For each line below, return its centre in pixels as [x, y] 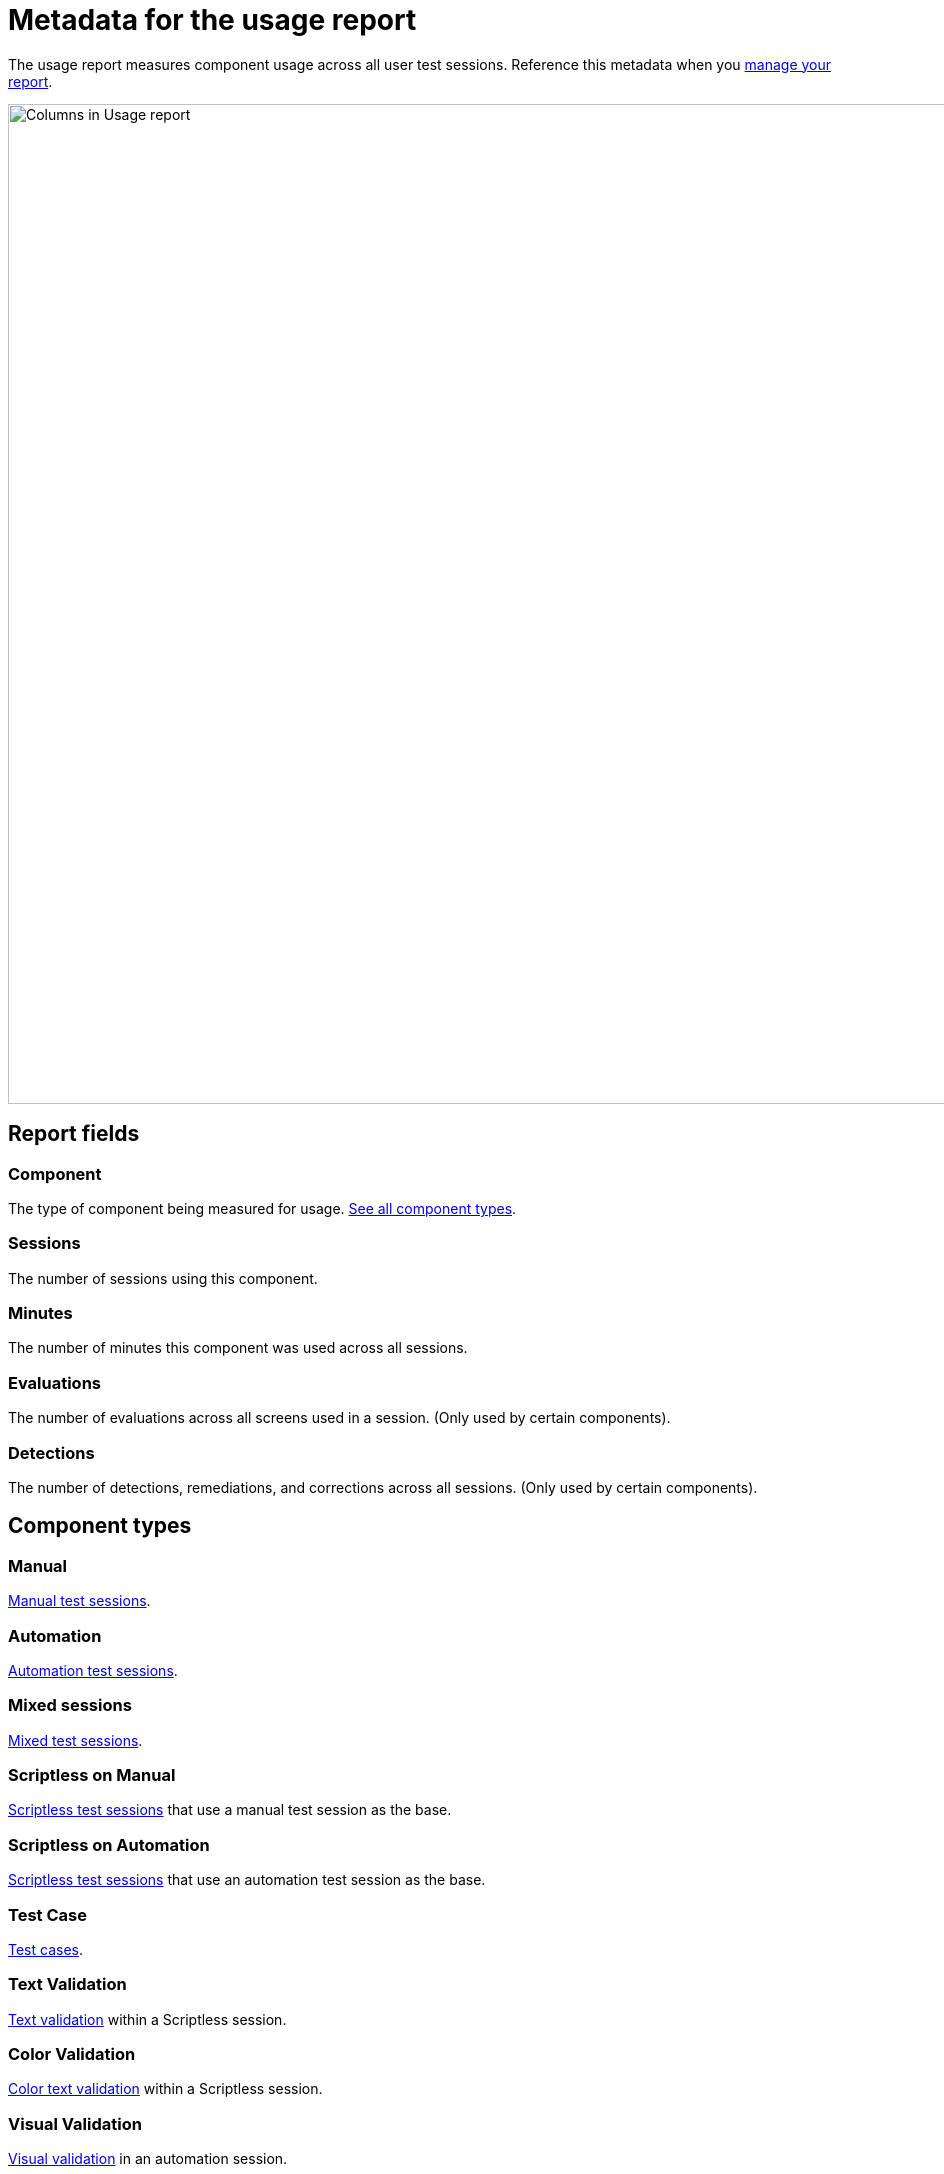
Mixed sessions [70, 1705]
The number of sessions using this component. [163, 1278]
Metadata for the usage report [212, 20]
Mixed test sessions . [75, 1740]
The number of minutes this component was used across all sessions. [238, 1348]
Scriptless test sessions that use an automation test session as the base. [247, 1880]
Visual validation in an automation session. [148, 2159]
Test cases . [45, 1949]
